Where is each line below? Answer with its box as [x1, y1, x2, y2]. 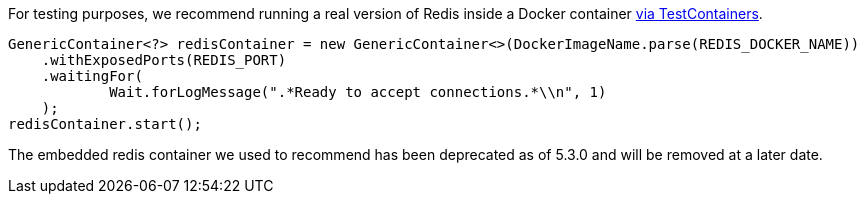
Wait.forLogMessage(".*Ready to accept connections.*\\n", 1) [109, 84, 607, 100]
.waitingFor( [41, 68, 143, 84]
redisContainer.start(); [8, 116, 202, 132]
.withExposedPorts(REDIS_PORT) [41, 52, 287, 68]
